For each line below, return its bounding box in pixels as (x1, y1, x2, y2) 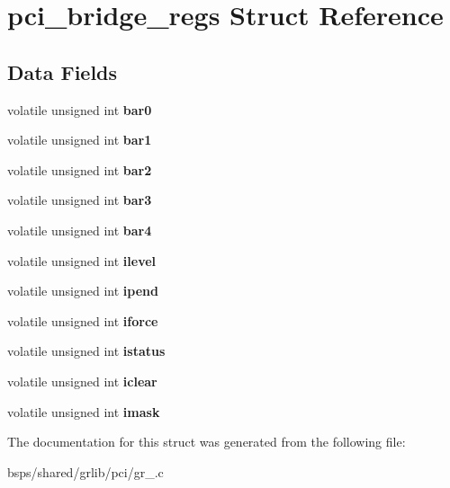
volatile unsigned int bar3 (7, 191, 152, 209)
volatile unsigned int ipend (7, 281, 158, 300)
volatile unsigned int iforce (7, 311, 158, 330)
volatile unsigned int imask (7, 402, 160, 421)
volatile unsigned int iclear (7, 371, 157, 390)
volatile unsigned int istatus (7, 342, 166, 360)
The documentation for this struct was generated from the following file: (7, 432, 406, 451)
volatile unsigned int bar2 (7, 160, 152, 179)
